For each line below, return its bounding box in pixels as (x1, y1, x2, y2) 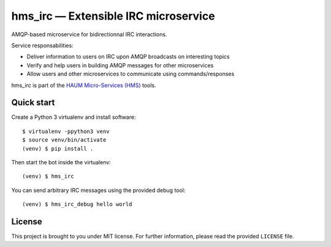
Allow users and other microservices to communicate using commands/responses (26, 70, 235, 78)
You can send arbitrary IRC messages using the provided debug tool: (11, 186, 186, 194)
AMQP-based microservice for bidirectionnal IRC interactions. (11, 31, 167, 38)
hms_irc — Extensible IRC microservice (11, 9, 215, 23)
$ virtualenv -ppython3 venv (22, 127, 110, 135)
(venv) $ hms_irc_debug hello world (22, 201, 132, 208)
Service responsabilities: (11, 42, 74, 49)
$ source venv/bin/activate (22, 137, 107, 143)
